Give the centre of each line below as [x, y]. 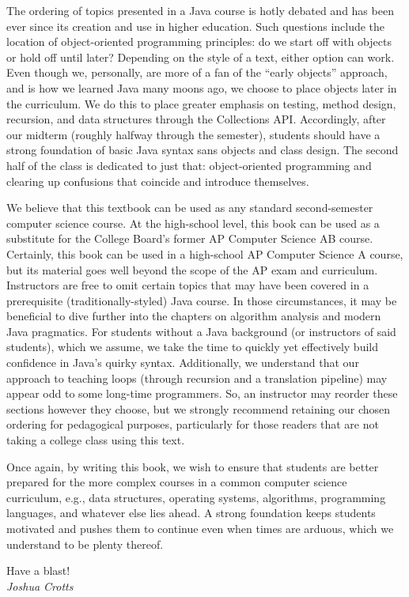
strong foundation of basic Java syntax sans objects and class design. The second [203, 150]
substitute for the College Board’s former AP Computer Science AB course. [190, 238]
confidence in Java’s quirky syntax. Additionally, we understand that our [183, 363]
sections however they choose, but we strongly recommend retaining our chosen [199, 408]
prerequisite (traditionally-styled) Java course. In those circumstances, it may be [202, 300]
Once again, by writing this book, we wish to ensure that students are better [193, 466]
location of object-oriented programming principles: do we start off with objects [199, 42]
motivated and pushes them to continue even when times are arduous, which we [200, 528]
